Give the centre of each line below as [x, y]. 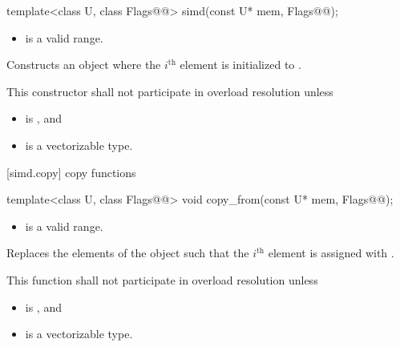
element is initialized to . [240, 65]
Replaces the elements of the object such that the [128, 253]
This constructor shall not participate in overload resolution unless [170, 91]
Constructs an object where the [84, 65]
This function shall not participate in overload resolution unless [162, 279]
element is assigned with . [331, 253]
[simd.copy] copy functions [71, 172]
